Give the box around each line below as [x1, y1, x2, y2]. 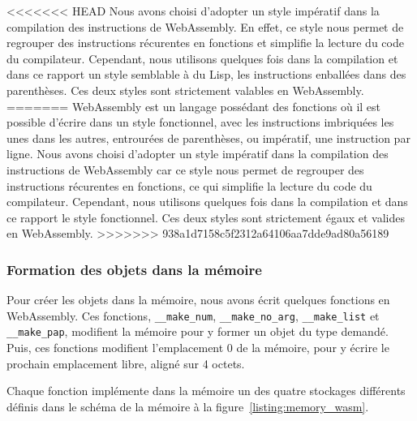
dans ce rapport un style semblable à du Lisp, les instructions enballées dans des [6, 66, 406, 83]
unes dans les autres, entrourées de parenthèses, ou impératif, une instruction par [6, 129, 411, 146]
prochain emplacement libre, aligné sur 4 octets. [6, 354, 245, 372]
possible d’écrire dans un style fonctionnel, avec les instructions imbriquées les [6, 114, 394, 131]
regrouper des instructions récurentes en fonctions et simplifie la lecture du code [6, 34, 404, 51]
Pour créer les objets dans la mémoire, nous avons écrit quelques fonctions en [6, 291, 390, 308]
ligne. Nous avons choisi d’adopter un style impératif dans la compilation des [6, 145, 389, 162]
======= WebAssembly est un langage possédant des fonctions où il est [6, 97, 381, 114]
